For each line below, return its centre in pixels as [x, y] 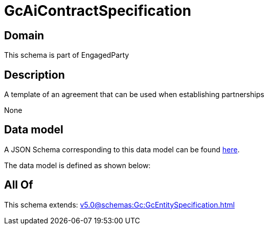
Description [35, 75]
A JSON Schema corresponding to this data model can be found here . [122, 149]
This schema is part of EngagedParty [67, 55]
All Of [19, 185]
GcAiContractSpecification [98, 11]
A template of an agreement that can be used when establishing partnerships [134, 95]
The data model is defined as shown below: [77, 165]
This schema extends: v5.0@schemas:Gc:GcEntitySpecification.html [119, 204]
